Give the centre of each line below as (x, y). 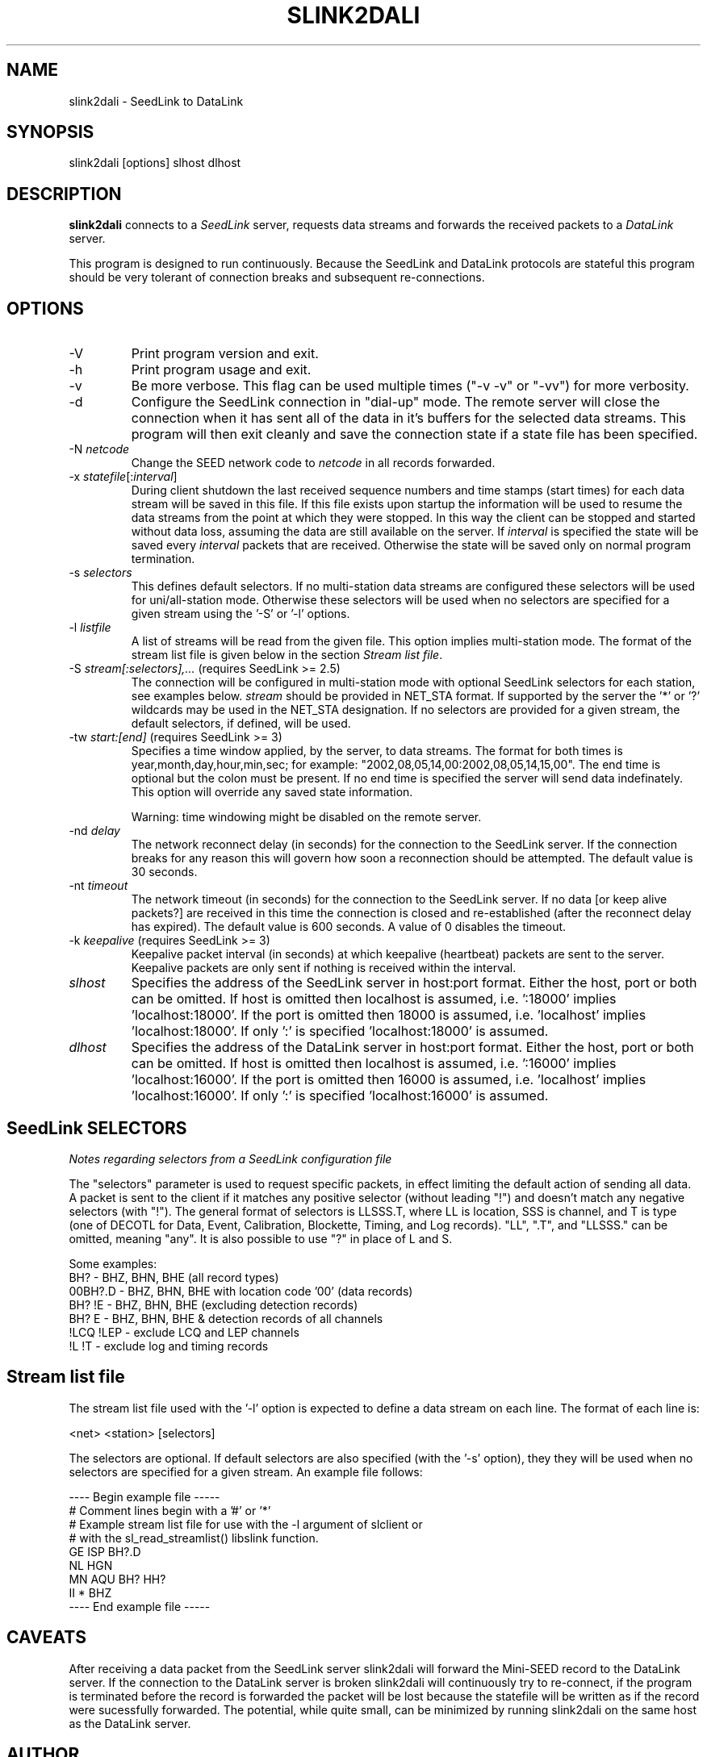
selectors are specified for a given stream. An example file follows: (246, 1471)
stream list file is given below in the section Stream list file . (287, 655)
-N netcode (99, 449)
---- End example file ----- (140, 1606)
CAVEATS (46, 1638)
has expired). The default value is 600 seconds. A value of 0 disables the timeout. (349, 927)
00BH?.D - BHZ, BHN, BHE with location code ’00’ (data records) (241, 1291)
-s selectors (100, 573)
